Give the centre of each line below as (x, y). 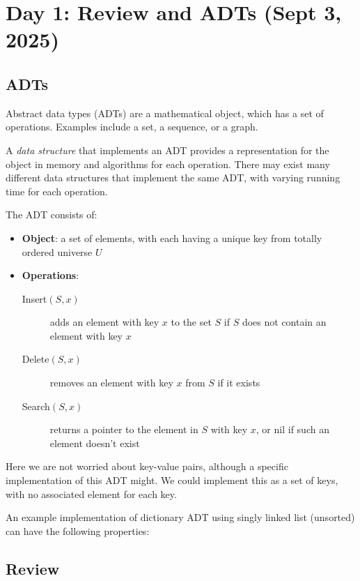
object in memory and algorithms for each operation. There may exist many (168, 164)
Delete (36, 359)
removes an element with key (111, 383)
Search (36, 406)
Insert (34, 298)
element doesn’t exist (95, 443)
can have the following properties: (78, 530)
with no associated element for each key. (91, 493)
